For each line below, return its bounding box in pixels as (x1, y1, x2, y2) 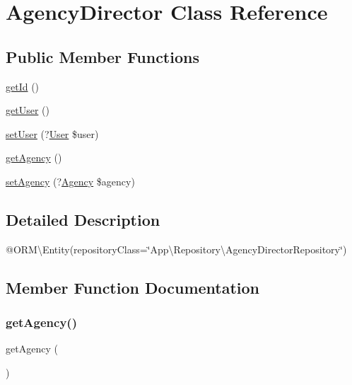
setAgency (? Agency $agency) (6, 173, 135, 188)
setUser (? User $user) (6, 126, 99, 141)
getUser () (6, 103, 49, 117)
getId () (6, 79, 40, 93)
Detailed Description (6, 208, 160, 230)
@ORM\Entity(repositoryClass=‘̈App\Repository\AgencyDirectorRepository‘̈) (6, 241, 347, 256)
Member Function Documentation (6, 276, 260, 298)
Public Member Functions (6, 45, 199, 67)
